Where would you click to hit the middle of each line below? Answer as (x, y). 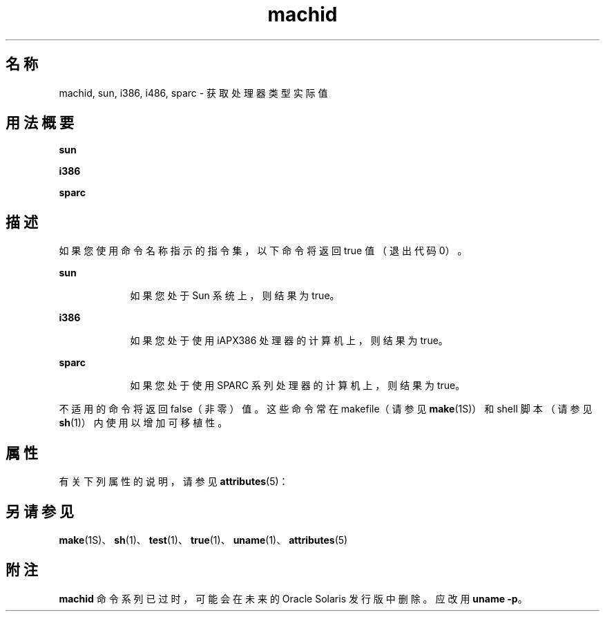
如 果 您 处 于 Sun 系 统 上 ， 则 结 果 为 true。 (235, 296)
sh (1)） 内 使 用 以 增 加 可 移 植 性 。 (143, 423)
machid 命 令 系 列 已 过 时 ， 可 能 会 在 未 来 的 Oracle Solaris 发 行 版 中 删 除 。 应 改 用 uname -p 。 (293, 598)
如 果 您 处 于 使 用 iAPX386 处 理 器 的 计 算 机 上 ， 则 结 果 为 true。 (289, 341)
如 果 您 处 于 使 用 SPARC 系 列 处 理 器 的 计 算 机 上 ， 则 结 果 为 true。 (298, 386)
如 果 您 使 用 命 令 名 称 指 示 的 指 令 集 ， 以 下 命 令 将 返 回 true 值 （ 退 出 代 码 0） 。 (263, 251)
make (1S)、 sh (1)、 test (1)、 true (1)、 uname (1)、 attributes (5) (203, 540)
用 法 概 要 (40, 123)
